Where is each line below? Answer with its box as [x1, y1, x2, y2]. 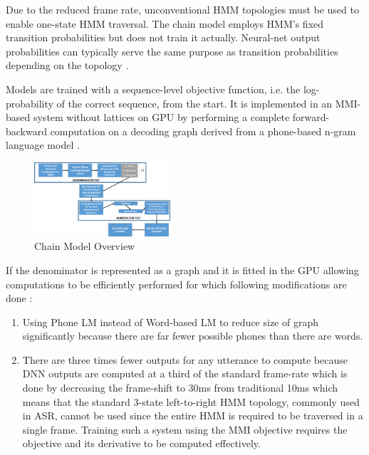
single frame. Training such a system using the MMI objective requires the [22, 422, 348, 436]
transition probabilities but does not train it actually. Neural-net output [6, 30, 321, 45]
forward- [292, 110, 330, 125]
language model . [6, 137, 80, 152]
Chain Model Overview [34, 239, 135, 253]
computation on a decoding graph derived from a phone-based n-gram [50, 123, 356, 138]
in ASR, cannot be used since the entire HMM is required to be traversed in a [22, 408, 363, 423]
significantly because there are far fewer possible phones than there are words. [22, 328, 363, 343]
